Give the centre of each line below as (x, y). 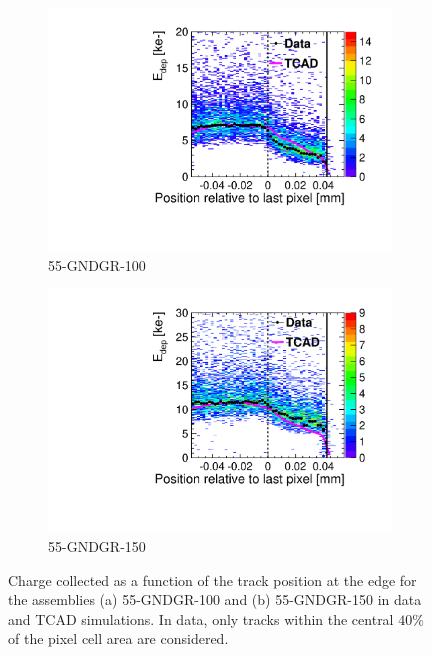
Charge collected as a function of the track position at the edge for (212, 579)
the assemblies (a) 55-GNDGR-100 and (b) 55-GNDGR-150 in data (215, 599)
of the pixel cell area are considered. (118, 638)
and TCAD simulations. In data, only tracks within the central (201, 618)
